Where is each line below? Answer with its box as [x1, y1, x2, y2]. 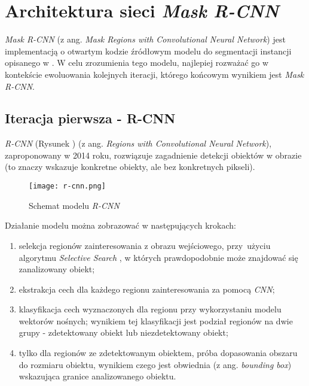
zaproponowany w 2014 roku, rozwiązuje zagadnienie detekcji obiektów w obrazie [5, 148, 302, 161]
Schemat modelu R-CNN [29, 199, 120, 211]
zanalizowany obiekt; [19, 263, 95, 275]
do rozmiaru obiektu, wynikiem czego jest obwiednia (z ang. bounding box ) [19, 358, 292, 370]
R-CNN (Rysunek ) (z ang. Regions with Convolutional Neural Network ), [5, 137, 272, 150]
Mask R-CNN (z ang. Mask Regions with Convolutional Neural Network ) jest [5, 33, 286, 45]
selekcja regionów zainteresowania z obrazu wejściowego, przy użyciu [19, 239, 271, 251]
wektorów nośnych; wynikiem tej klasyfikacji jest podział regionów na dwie [19, 314, 293, 327]
